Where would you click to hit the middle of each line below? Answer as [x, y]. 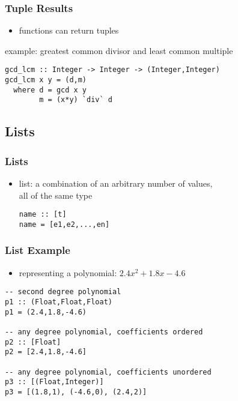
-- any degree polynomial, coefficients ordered [104, 332]
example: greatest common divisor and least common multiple [119, 50]
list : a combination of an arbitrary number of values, [116, 183]
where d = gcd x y [50, 90]
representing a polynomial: [68, 272]
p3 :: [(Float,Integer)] [54, 382]
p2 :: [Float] [33, 342]
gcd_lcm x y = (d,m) [46, 80]
